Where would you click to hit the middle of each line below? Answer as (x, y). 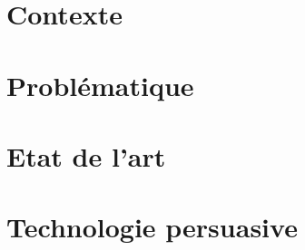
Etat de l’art (86, 155)
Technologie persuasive (152, 227)
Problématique (100, 85)
